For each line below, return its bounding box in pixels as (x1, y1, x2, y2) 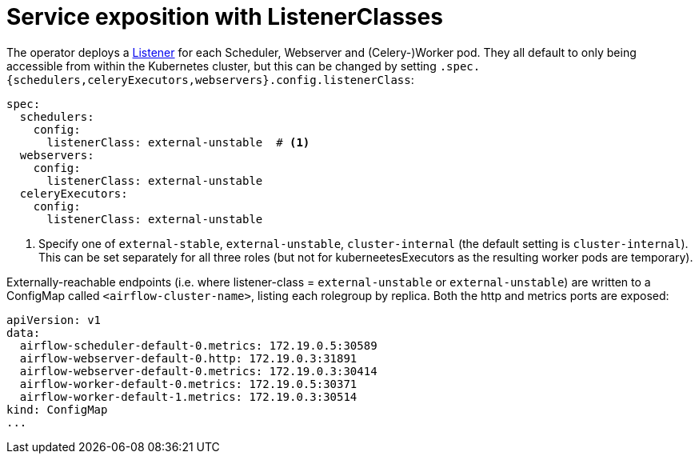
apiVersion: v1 (6, 313, 102, 326)
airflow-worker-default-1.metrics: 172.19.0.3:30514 (19, 390, 357, 403)
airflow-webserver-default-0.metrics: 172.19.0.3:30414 (19, 364, 377, 378)
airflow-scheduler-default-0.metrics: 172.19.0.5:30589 (19, 338, 377, 352)
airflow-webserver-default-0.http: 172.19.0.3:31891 (19, 351, 357, 365)
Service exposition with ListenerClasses (6, 3, 443, 30)
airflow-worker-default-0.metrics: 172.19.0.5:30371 (19, 377, 357, 390)
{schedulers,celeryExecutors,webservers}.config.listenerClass (6, 73, 411, 86)
